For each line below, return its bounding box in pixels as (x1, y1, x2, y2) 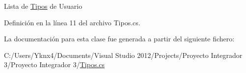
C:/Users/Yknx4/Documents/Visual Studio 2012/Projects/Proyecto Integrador (4, 50, 243, 60)
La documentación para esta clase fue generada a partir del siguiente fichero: (4, 34, 235, 44)
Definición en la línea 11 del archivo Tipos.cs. (4, 17, 140, 27)
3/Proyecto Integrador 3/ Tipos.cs (4, 59, 105, 70)
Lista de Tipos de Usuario (4, 1, 82, 11)
